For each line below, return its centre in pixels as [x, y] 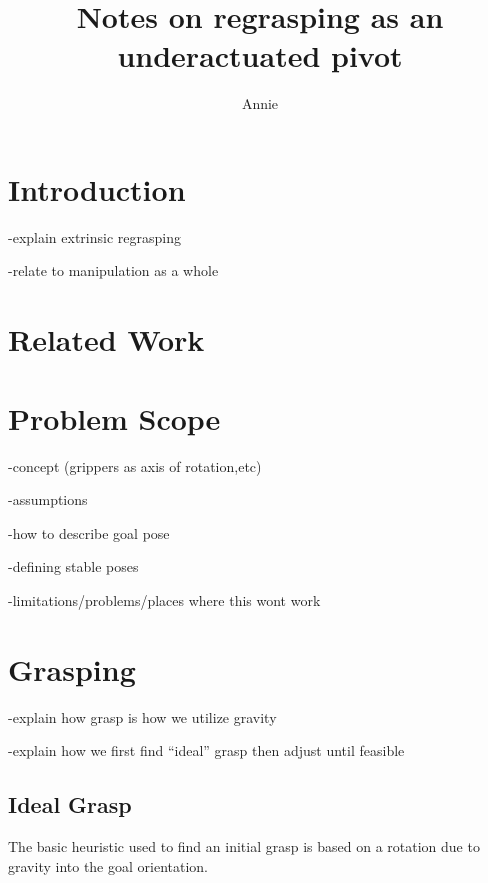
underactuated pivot [260, 55]
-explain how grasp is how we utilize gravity [142, 716]
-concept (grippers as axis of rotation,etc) [135, 465]
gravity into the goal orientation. [108, 865]
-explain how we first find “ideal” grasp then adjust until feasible [206, 750]
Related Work [106, 339]
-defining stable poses [73, 566]
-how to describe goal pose [89, 532]
